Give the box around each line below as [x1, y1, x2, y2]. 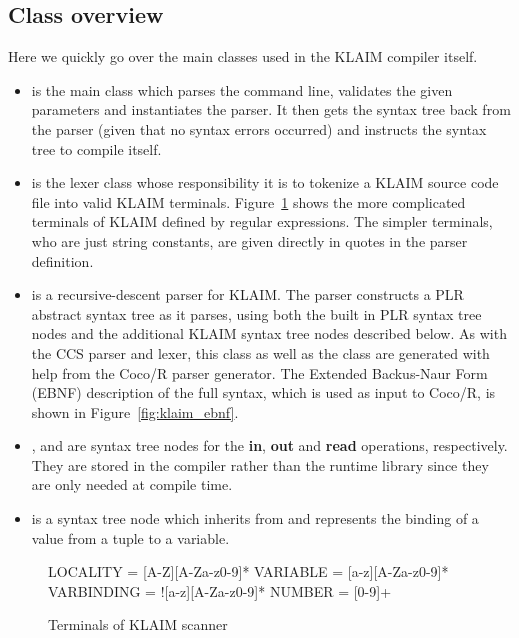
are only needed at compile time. [31, 474, 233, 495]
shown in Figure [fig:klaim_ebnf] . [31, 401, 239, 422]
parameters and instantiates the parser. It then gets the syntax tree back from [31, 99, 511, 120]
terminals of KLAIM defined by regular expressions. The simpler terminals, [31, 211, 493, 232]
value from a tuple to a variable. [31, 527, 230, 548]
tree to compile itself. [31, 138, 162, 159]
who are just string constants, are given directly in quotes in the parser [31, 230, 468, 251]
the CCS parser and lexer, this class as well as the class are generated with [31, 342, 490, 363]
